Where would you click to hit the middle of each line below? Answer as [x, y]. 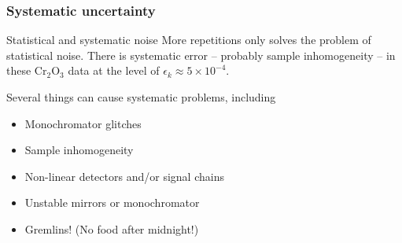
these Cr [27, 70]
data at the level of [114, 70]
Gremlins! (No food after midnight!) [112, 228]
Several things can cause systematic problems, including [141, 97]
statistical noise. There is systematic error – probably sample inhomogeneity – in [201, 55]
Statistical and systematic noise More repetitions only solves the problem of [189, 40]
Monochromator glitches [83, 123]
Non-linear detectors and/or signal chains [124, 176]
